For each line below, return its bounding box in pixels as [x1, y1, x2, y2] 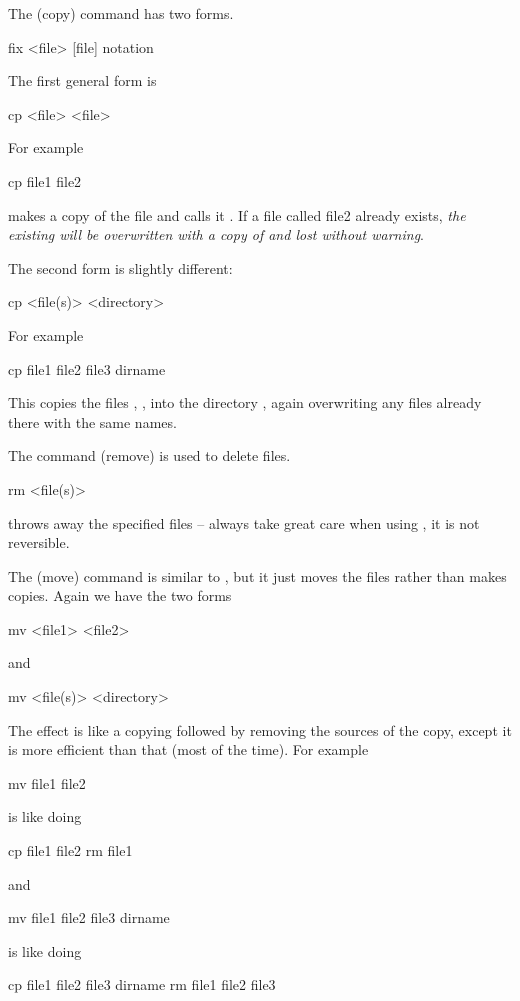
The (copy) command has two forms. [8, 3, 234, 23]
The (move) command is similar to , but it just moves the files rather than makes [8, 565, 507, 586]
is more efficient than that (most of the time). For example [8, 739, 369, 760]
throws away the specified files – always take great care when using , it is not [8, 512, 480, 533]
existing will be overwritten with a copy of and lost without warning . [8, 224, 424, 245]
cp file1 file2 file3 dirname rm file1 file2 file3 [8, 974, 276, 995]
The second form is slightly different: [8, 257, 233, 278]
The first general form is [8, 70, 157, 91]
